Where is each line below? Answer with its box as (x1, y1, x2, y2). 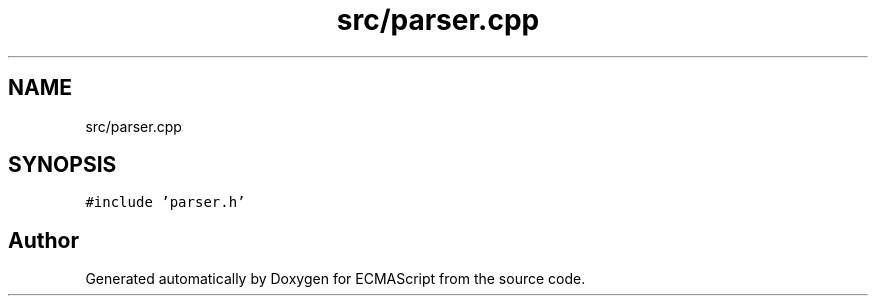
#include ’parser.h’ (85, 194, 246, 211)
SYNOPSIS (8, 152, 117, 178)
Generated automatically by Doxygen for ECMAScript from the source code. (85, 270, 586, 288)
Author (8, 227, 79, 253)
